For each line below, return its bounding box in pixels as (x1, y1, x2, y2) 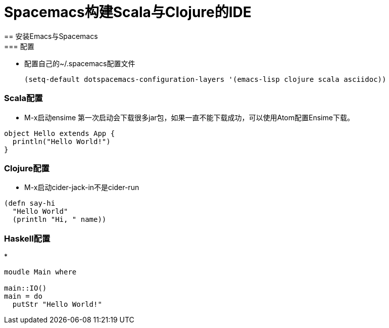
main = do (4, 292, 42, 300)
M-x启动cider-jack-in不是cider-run (24, 183, 139, 192)
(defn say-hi (4, 199, 56, 208)
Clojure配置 (4, 163, 50, 173)
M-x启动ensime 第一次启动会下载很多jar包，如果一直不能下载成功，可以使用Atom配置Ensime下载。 (24, 113, 354, 122)
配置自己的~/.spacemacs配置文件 (24, 59, 135, 68)
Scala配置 (4, 93, 43, 104)
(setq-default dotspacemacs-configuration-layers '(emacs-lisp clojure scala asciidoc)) (24, 75, 386, 83)
